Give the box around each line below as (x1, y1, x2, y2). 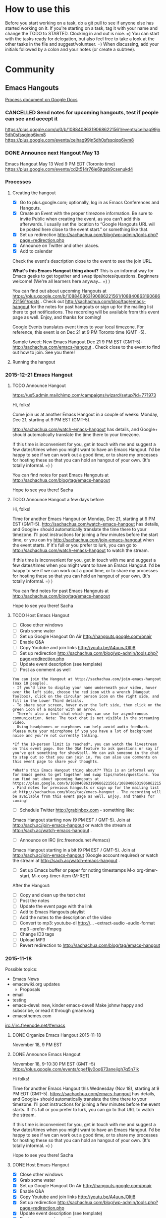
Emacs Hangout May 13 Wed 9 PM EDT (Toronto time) (5, 160, 115, 167)
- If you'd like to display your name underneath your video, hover (12, 685, 157, 690)
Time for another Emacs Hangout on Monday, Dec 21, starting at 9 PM (12, 516, 156, 522)
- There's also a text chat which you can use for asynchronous (12, 711, 148, 716)
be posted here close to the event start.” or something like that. (19, 226, 149, 232)
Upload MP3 (19, 936, 46, 942)
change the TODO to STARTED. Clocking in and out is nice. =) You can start (5, 30, 160, 36)
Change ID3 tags (19, 931, 55, 937)
